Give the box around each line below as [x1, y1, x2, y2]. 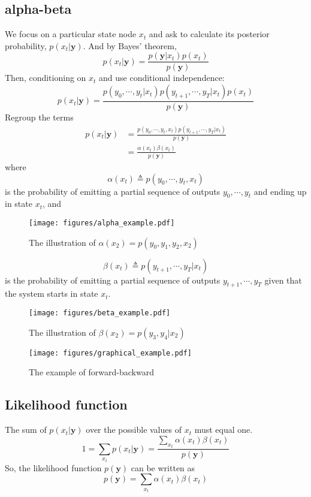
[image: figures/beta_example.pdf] [29, 309, 171, 318]
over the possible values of [86, 423, 182, 436]
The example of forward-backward [29, 366, 154, 378]
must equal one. [194, 423, 253, 436]
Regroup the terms [5, 111, 74, 124]
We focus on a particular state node [5, 28, 137, 40]
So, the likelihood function [5, 461, 102, 474]
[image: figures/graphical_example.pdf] [29, 348, 192, 357]
